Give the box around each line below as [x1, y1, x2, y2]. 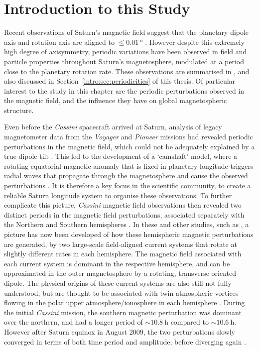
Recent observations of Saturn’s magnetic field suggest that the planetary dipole [4, 27, 249, 37]
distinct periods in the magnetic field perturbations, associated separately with [4, 209, 245, 220]
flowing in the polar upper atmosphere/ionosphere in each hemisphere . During [4, 297, 245, 308]
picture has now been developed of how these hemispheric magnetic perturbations [4, 229, 254, 239]
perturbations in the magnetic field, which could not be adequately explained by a [4, 141, 255, 151]
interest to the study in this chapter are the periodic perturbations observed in [4, 85, 245, 96]
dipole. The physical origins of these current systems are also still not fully [4, 277, 232, 288]
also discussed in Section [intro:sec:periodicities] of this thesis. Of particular [4, 76, 236, 86]
